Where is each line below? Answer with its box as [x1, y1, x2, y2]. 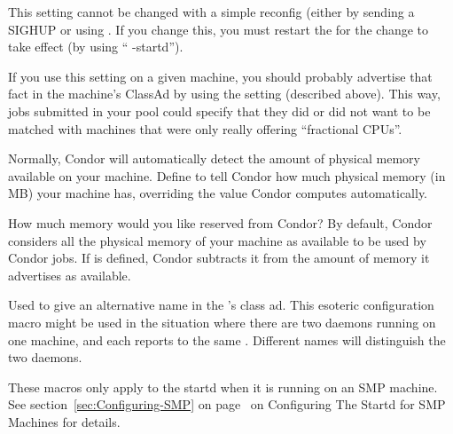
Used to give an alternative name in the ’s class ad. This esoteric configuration [8, 296, 434, 314]
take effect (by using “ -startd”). [8, 37, 184, 56]
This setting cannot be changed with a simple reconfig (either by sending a [8, 3, 415, 20]
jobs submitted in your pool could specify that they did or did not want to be [8, 101, 431, 120]
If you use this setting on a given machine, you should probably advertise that [8, 67, 433, 85]
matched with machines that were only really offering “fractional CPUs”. [8, 119, 402, 138]
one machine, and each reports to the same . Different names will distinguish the [8, 330, 446, 349]
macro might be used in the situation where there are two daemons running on [8, 312, 436, 331]
